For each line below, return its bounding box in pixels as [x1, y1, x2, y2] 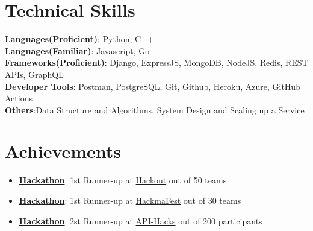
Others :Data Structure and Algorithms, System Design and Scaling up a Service [5, 103, 305, 116]
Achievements [5, 139, 122, 163]
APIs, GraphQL [5, 68, 64, 80]
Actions [5, 92, 33, 104]
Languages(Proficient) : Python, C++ [5, 33, 154, 45]
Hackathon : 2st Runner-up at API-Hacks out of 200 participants [19, 214, 262, 227]
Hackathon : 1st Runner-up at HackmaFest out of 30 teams [19, 194, 241, 206]
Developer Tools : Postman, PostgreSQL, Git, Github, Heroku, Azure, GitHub [5, 80, 300, 92]
